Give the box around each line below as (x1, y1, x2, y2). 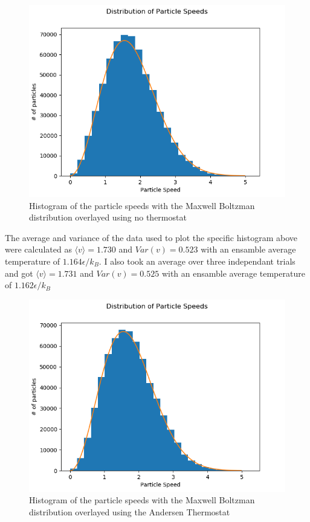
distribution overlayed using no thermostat (29, 211, 187, 224)
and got (5, 266, 33, 279)
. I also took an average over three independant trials (98, 254, 295, 267)
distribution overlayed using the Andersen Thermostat (29, 505, 230, 518)
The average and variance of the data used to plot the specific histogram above (5, 231, 298, 243)
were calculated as (5, 243, 72, 256)
